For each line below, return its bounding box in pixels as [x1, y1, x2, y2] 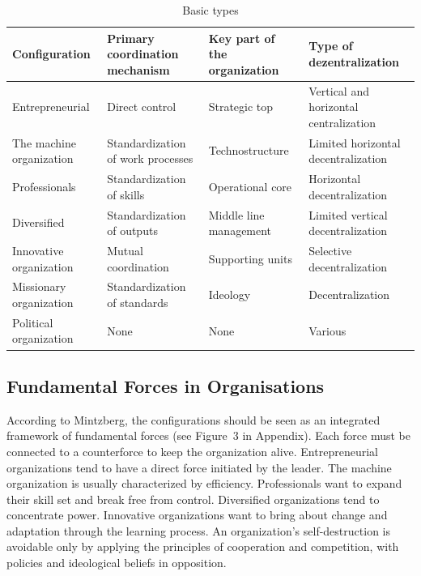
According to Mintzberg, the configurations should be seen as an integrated [6, 411, 381, 428]
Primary [107, 29, 155, 46]
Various [308, 322, 347, 339]
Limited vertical [308, 206, 388, 223]
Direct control [107, 98, 176, 115]
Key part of [208, 29, 275, 46]
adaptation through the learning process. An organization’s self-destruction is [6, 522, 390, 539]
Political [12, 314, 53, 331]
